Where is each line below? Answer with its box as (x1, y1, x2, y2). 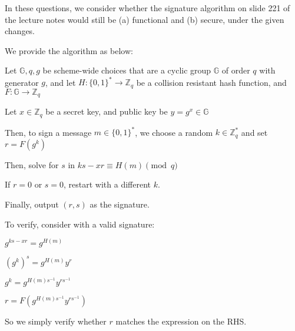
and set (241, 126, 268, 138)
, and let (45, 76, 76, 88)
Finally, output (5, 198, 59, 210)
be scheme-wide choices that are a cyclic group (42, 64, 211, 76)
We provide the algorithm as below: (5, 44, 133, 56)
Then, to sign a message (5, 126, 92, 138)
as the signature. (90, 198, 150, 210)
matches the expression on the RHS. (115, 315, 247, 327)
